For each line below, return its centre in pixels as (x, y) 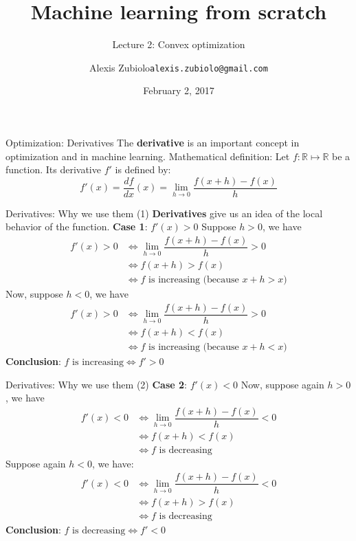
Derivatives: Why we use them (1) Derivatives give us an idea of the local (164, 213)
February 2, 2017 (179, 90)
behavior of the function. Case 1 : (77, 227)
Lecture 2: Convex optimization (179, 44)
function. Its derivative (53, 169)
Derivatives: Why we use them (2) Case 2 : (96, 384)
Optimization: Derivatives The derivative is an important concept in (153, 142)
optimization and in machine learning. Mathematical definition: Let (148, 156)
